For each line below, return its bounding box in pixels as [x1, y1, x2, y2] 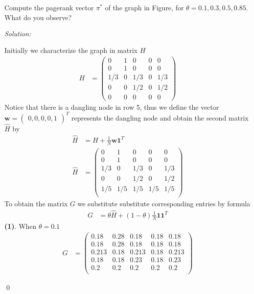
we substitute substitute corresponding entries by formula [77, 198, 251, 208]
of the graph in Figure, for [105, 2, 184, 12]
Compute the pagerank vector [4, 2, 94, 12]
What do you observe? [4, 12, 72, 22]
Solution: [4, 28, 31, 39]
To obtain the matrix [4, 198, 68, 208]
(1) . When [4, 220, 37, 231]
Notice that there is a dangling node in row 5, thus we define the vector [4, 101, 219, 112]
